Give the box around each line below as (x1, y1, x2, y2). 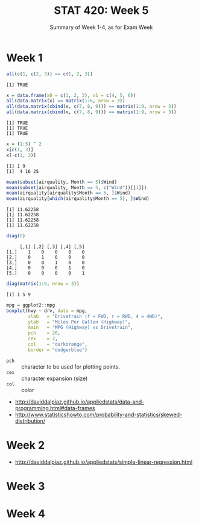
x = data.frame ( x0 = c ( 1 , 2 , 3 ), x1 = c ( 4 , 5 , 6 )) (6, 92, 136, 98)
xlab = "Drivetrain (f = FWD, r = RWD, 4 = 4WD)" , (28, 313, 163, 319)
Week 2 (6, 438, 45, 452)
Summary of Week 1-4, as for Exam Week (49, 23, 153, 31)
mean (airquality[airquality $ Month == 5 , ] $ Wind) (6, 190, 131, 196)
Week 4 (6, 507, 45, 521)
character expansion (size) (21, 375, 88, 382)
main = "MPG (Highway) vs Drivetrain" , (28, 325, 134, 331)
